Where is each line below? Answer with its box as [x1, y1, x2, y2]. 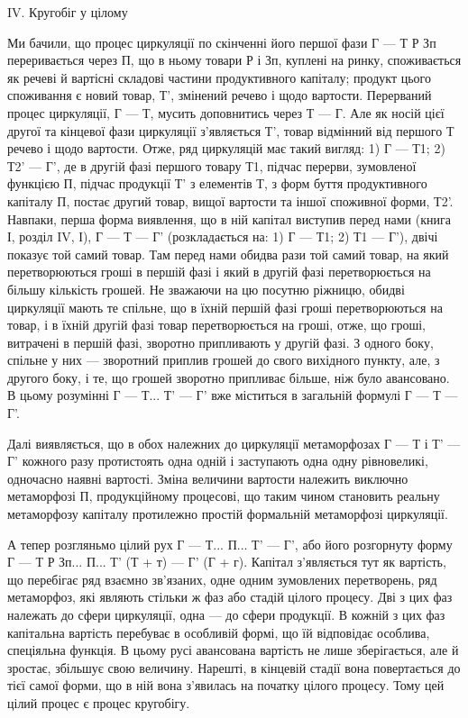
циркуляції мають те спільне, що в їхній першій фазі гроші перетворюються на [7, 297, 443, 316]
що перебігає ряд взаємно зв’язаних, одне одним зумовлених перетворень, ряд [7, 569, 437, 588]
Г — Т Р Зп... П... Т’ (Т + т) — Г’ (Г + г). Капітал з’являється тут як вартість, [7, 552, 446, 571]
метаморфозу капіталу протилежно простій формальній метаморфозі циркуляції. [7, 504, 448, 523]
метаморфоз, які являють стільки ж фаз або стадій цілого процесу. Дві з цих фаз [7, 587, 453, 606]
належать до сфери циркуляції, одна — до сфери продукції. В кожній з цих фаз [7, 605, 445, 623]
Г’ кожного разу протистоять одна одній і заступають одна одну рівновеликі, [7, 451, 428, 470]
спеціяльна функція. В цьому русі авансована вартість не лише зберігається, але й [7, 641, 459, 659]
